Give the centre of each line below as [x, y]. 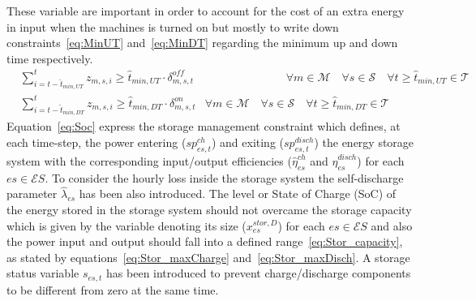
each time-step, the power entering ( [96, 142]
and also [392, 225]
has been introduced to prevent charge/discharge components [259, 273]
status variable [43, 273]
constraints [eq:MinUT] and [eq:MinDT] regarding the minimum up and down [202, 43]
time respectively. [50, 58]
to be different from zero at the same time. [113, 289]
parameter [32, 193]
